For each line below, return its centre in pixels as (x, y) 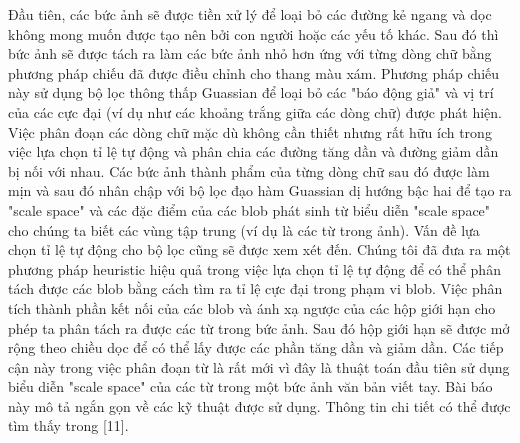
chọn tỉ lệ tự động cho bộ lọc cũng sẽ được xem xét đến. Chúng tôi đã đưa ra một (259, 249)
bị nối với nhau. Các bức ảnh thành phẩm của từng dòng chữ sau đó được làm (249, 170)
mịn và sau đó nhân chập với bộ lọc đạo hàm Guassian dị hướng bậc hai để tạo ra (260, 190)
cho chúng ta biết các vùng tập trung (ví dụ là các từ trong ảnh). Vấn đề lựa (244, 229)
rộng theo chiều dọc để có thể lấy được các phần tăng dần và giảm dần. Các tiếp (256, 347)
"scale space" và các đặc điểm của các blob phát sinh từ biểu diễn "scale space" (249, 209)
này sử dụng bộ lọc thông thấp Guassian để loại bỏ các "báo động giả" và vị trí (251, 92)
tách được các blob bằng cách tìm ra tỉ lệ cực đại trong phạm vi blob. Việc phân (255, 288)
